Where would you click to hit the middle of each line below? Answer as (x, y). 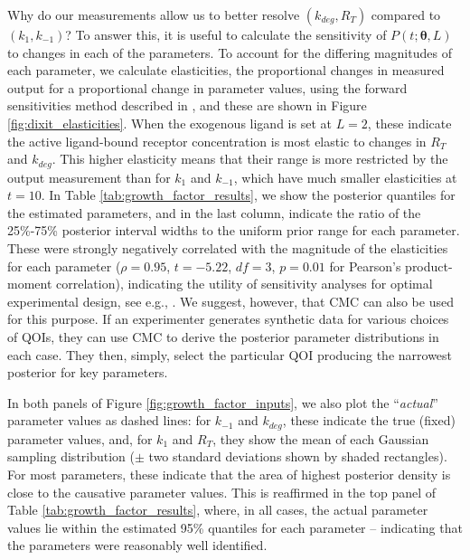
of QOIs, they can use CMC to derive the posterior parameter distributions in (223, 336)
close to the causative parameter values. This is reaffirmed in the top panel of (222, 492)
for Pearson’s (365, 266)
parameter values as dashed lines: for (109, 420)
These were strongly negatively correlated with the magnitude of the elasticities (228, 247)
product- (429, 266)
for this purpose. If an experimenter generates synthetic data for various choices (228, 319)
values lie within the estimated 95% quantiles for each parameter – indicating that (235, 527)
